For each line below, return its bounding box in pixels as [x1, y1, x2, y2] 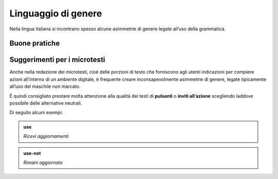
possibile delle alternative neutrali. [9, 100, 82, 106]
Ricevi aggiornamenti [23, 133, 69, 139]
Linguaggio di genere [9, 8, 102, 19]
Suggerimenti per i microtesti [9, 56, 106, 64]
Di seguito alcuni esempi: [9, 110, 63, 116]
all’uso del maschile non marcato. [9, 83, 81, 89]
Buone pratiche [9, 39, 60, 48]
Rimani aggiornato [23, 159, 63, 166]
